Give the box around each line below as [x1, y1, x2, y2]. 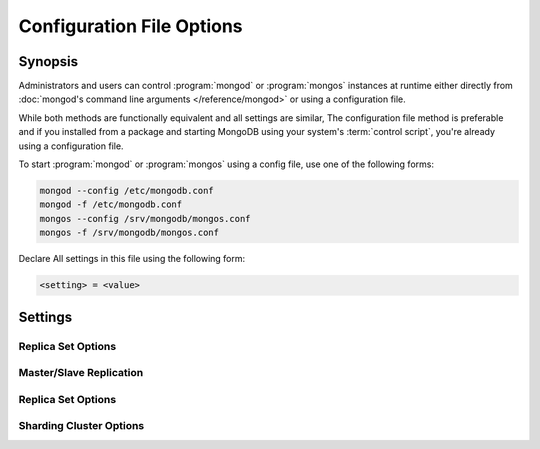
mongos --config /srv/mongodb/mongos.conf [39, 213, 251, 224]
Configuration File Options [18, 15, 244, 37]
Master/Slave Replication [18, 366, 144, 380]
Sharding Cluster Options [18, 419, 145, 433]
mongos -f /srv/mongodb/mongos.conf [39, 227, 220, 239]
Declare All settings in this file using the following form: [18, 253, 246, 265]
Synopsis [18, 53, 79, 70]
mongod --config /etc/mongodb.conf [39, 185, 214, 196]
